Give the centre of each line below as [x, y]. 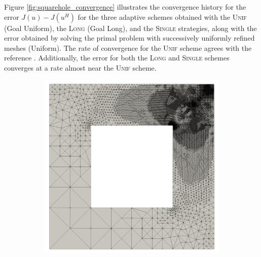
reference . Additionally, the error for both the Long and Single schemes [117, 58]
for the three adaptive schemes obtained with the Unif [162, 17]
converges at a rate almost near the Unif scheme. [80, 67]
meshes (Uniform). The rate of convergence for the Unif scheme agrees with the [128, 47]
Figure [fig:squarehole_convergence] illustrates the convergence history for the [125, 7]
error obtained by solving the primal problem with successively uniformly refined [129, 38]
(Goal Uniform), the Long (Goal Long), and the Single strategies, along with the [130, 28]
